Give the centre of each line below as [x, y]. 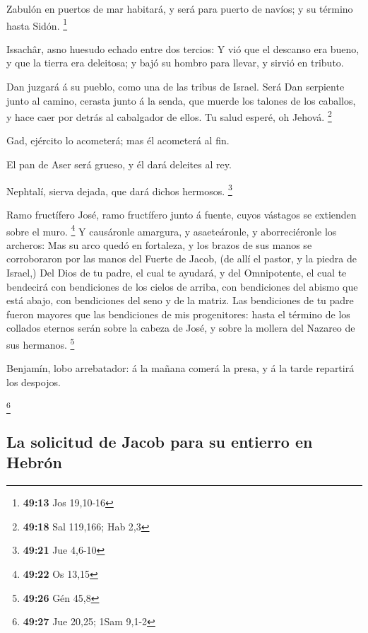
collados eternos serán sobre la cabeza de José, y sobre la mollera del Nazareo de [181, 328]
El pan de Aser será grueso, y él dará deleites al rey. [119, 164]
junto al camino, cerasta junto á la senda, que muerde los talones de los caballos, [181, 100]
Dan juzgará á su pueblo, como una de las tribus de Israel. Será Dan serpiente [176, 87]
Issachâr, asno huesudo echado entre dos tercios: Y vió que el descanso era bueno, [183, 48]
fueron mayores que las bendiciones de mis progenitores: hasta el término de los [178, 314]
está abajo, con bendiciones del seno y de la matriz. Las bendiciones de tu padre [180, 300]
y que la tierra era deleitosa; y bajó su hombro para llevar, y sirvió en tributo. [175, 63]
